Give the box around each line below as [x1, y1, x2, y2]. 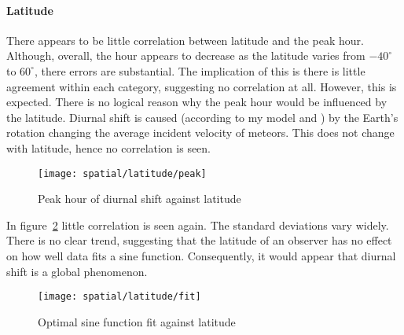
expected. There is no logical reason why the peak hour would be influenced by [6, 94, 387, 110]
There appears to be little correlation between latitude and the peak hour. [6, 31, 364, 48]
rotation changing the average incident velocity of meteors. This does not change [6, 124, 395, 141]
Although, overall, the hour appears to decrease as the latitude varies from [6, 47, 365, 64]
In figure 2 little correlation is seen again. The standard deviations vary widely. [6, 216, 389, 233]
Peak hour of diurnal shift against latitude [38, 190, 241, 207]
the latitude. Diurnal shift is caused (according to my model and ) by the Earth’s [6, 109, 398, 125]
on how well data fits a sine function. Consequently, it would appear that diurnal [6, 247, 396, 263]
